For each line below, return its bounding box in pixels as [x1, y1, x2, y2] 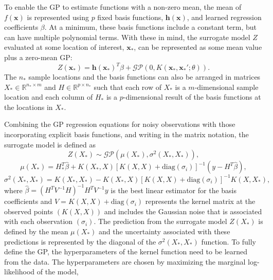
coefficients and [4, 196, 52, 207]
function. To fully [201, 236, 257, 247]
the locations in [4, 101, 53, 112]
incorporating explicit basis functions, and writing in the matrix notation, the [4, 129, 249, 140]
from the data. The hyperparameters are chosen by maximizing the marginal [4, 256, 246, 267]
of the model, [37, 266, 79, 277]
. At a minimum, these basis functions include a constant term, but [44, 22, 257, 32]
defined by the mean [4, 226, 68, 236]
